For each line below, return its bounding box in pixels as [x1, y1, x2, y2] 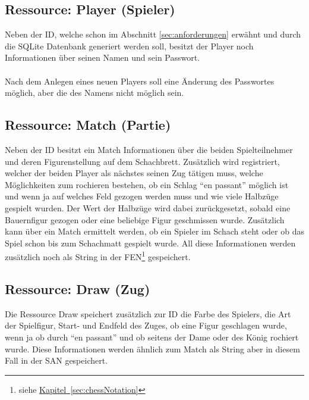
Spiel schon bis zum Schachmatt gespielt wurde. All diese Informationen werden [5, 236, 296, 249]
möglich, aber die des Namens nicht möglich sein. [5, 86, 184, 99]
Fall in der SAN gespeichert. [5, 354, 108, 367]
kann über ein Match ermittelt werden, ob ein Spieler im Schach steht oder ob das [5, 225, 304, 237]
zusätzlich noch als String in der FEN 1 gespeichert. [5, 249, 191, 262]
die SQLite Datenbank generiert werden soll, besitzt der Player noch [5, 39, 254, 52]
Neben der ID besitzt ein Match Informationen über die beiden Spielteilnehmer [5, 143, 293, 155]
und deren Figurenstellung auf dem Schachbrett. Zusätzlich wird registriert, [5, 155, 280, 167]
